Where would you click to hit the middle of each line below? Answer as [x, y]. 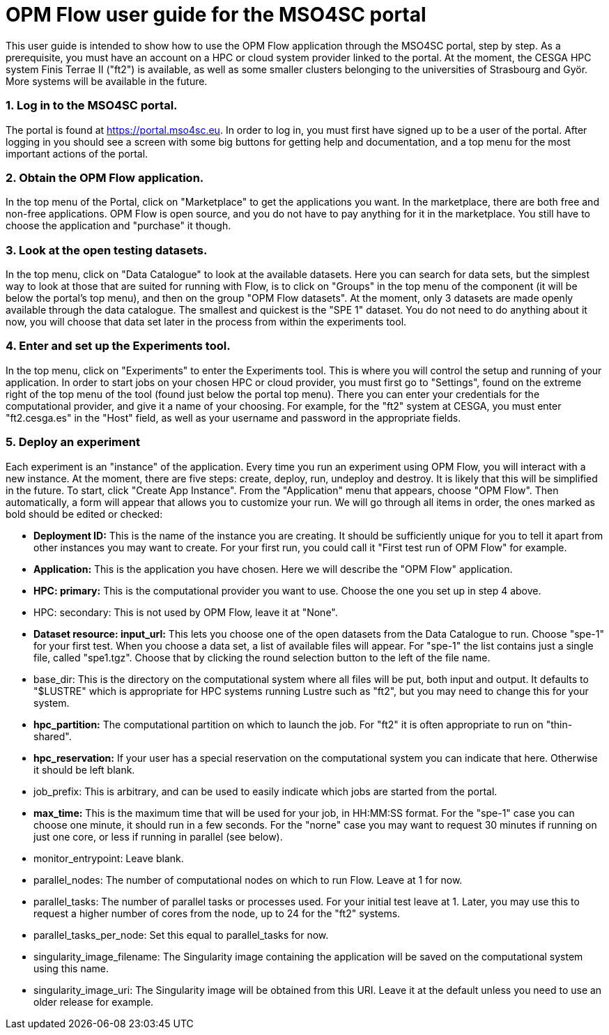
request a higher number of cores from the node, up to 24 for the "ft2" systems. [217, 913]
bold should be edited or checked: [84, 514]
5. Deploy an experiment [73, 442]
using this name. [71, 968]
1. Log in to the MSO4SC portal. [92, 106]
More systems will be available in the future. [107, 81]
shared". [53, 736]
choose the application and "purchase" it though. [118, 226]
